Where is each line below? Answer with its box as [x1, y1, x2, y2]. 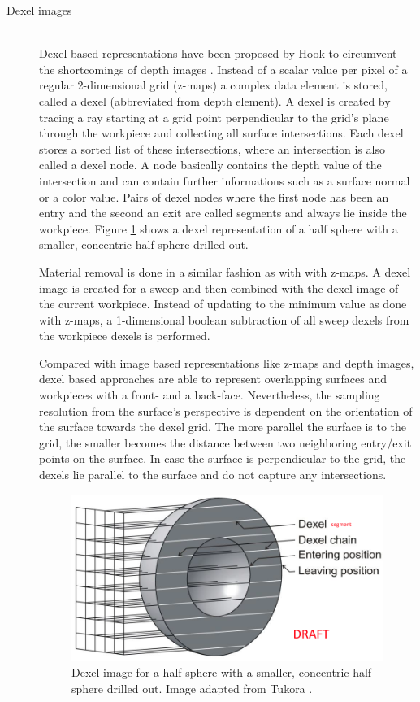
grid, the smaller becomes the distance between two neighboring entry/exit [39, 434, 412, 451]
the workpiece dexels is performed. [39, 327, 210, 344]
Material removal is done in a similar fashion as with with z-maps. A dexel [39, 263, 411, 280]
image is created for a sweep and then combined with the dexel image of [39, 279, 399, 296]
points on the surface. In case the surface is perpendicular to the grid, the [39, 450, 406, 467]
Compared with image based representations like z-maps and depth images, [39, 354, 414, 371]
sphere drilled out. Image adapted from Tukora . [71, 679, 313, 696]
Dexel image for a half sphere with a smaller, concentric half [71, 664, 372, 681]
